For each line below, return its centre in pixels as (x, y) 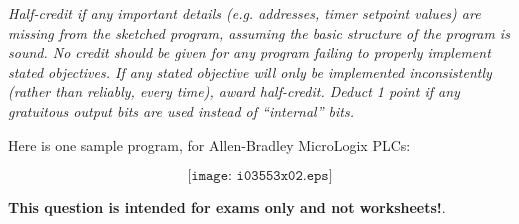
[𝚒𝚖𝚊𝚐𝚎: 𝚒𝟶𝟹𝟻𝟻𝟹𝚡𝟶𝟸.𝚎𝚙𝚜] (260, 176)
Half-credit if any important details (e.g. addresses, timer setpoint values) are (244, 13)
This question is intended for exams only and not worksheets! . (227, 207)
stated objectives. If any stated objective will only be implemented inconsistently (250, 71)
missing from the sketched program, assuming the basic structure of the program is (259, 32)
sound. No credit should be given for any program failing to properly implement (249, 52)
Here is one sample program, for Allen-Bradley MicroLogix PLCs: (209, 144)
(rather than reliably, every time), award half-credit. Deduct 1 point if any (234, 91)
